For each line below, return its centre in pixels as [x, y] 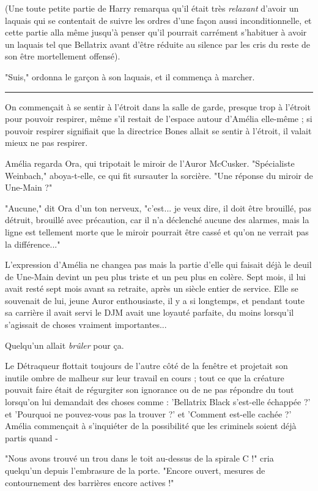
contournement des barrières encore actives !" [90, 482]
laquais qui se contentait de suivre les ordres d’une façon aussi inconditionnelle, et [158, 20]
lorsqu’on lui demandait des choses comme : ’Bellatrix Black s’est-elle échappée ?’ [158, 402]
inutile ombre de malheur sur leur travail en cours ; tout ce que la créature [145, 377]
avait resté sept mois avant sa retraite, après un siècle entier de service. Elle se [152, 288]
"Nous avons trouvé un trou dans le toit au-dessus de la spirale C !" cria [139, 458]
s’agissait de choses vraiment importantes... [86, 325]
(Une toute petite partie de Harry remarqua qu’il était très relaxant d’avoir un [152, 8]
